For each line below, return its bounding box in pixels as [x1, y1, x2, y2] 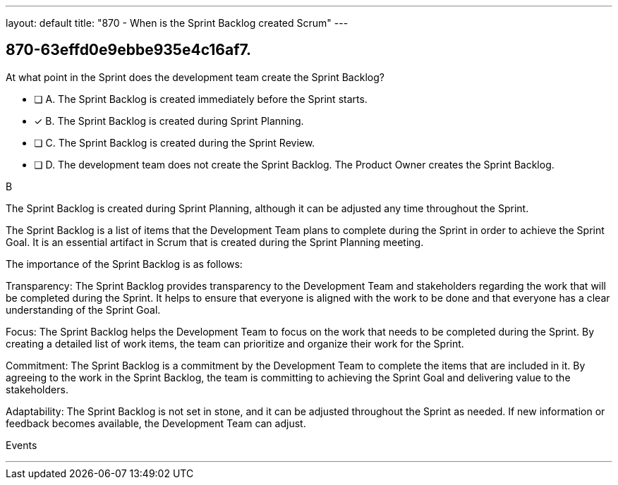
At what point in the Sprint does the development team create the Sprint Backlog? [6, 70, 384, 83]
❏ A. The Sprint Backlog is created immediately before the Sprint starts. [34, 92, 368, 105]
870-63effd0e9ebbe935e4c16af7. [6, 41, 252, 59]
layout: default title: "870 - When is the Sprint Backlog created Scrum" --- [6, 17, 349, 29]
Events [6, 438, 37, 451]
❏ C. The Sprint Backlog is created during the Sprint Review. [34, 136, 315, 149]
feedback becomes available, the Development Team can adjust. [6, 417, 306, 429]
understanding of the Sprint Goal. [6, 303, 161, 316]
